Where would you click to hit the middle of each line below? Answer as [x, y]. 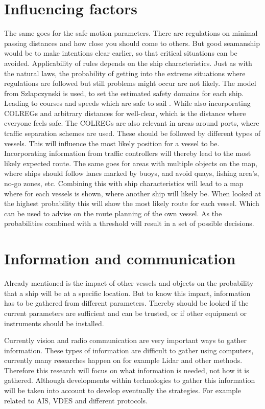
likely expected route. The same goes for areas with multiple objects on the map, [131, 163]
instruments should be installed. [54, 323]
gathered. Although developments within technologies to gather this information [130, 380]
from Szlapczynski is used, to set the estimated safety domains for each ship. [124, 93]
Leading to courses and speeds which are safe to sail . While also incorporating [127, 103]
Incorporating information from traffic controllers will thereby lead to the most [128, 153]
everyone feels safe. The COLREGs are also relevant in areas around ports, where [132, 123]
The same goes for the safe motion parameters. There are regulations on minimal [131, 33]
